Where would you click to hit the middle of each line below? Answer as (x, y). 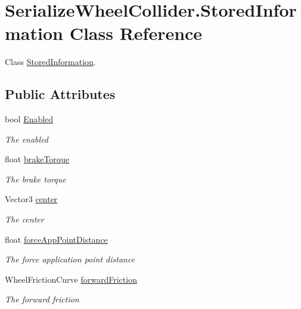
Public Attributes (60, 94)
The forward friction (42, 299)
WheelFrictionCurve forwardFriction (71, 279)
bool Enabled (29, 119)
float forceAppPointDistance (56, 239)
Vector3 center (31, 199)
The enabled (27, 139)
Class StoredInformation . (50, 62)
